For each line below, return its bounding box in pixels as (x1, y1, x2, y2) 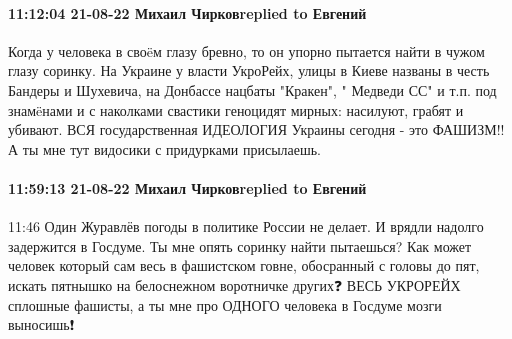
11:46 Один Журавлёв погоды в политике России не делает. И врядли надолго (8, 216, 484, 237)
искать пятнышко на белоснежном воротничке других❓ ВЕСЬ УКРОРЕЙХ (8, 274, 461, 295)
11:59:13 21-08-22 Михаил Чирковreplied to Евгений (8, 177, 367, 198)
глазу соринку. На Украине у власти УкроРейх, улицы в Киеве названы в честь (8, 60, 490, 81)
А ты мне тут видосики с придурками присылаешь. (8, 138, 322, 159)
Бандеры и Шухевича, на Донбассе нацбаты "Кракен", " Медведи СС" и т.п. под (8, 79, 497, 100)
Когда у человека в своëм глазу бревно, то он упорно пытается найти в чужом (8, 40, 485, 61)
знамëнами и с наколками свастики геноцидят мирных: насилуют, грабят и (8, 99, 464, 120)
